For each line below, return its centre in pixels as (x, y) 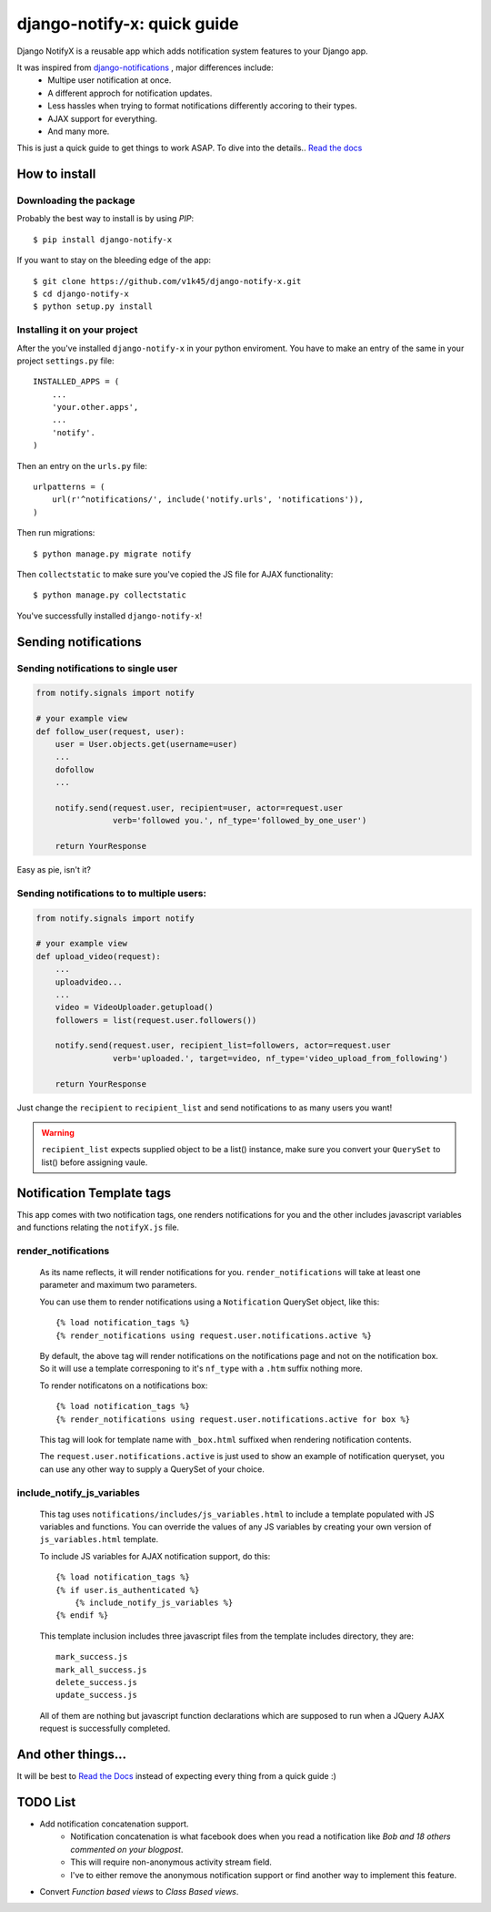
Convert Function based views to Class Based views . (139, 1891)
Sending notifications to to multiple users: (111, 893)
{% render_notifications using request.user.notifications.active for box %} (233, 1419)
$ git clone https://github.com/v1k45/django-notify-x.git (167, 281)
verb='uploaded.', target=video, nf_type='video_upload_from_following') (281, 1058)
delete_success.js (97, 1682)
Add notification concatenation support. (114, 1824)
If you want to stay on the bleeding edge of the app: (114, 261)
